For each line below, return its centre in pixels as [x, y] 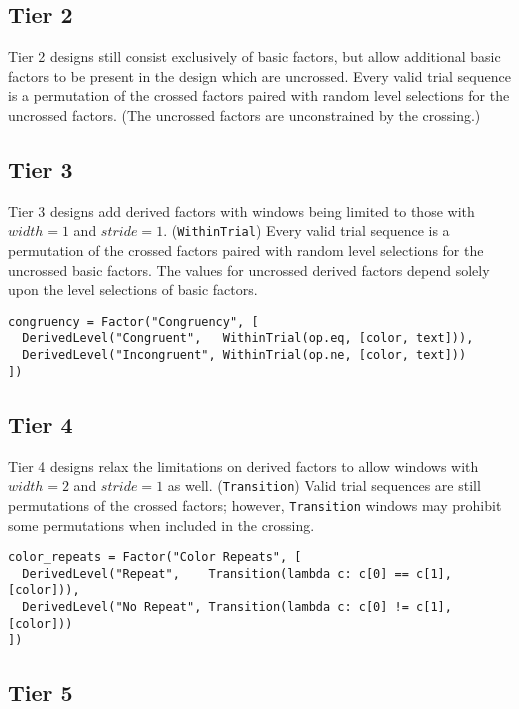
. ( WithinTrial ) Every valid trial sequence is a [306, 230]
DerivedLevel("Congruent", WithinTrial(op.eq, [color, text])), [248, 338]
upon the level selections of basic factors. [133, 289]
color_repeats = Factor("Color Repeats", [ [155, 557]
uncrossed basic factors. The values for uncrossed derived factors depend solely [249, 269]
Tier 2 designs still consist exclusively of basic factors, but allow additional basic [254, 56]
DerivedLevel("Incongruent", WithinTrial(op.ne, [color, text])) [244, 355]
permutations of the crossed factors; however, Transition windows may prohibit [255, 504]
